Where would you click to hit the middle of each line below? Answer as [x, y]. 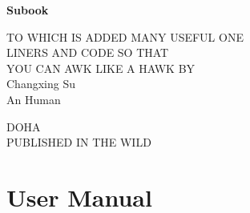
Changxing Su [41, 84]
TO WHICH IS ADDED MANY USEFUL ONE [125, 36]
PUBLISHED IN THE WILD [79, 142]
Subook [28, 10]
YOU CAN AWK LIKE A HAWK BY [101, 68]
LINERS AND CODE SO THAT [88, 52]
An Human [34, 99]
